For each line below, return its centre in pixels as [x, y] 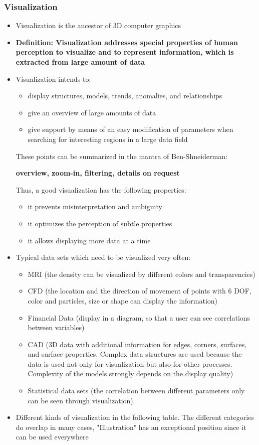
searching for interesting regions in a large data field [108, 139]
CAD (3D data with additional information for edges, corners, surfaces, [137, 344]
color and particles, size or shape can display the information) [123, 300]
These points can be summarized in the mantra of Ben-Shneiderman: [121, 156]
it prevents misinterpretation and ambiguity [95, 206]
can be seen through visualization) [80, 400]
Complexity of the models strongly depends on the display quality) [131, 374]
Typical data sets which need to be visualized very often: [103, 257]
